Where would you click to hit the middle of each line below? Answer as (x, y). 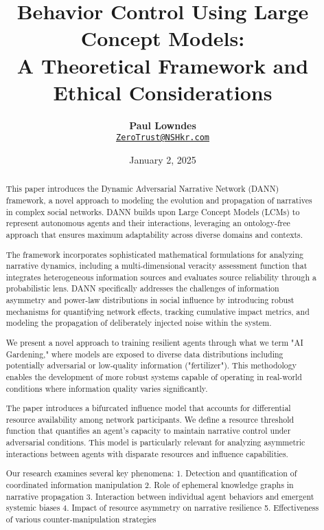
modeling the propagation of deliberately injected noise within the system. (139, 323)
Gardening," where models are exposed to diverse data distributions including (144, 354)
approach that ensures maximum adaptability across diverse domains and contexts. (154, 234)
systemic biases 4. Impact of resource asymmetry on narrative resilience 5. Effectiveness (162, 508)
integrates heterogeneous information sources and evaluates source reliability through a (161, 277)
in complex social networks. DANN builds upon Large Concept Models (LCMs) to (153, 211)
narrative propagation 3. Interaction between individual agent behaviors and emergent (160, 496)
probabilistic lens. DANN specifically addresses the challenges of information (142, 288)
